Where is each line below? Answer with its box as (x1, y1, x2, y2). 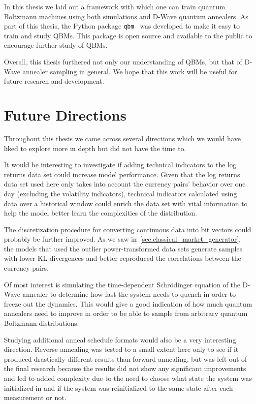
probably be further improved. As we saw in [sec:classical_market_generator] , (4, 234, 241, 244)
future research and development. (4, 76, 104, 86)
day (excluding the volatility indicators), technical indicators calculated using (4, 188, 237, 198)
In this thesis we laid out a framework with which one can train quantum (4, 1, 225, 11)
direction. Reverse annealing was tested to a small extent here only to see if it (4, 344, 239, 354)
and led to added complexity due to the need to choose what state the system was (4, 373, 252, 383)
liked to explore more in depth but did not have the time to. (4, 143, 186, 153)
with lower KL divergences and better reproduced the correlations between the (4, 253, 241, 263)
